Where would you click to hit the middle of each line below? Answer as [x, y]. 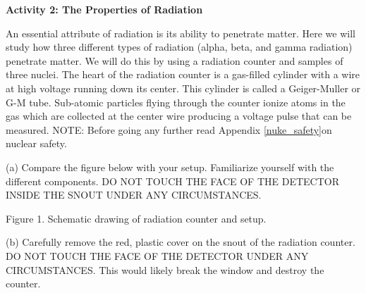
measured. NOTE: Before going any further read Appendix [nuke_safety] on [169, 129]
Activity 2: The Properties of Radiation [104, 9]
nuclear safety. [36, 143]
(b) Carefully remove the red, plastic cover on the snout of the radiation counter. [181, 242]
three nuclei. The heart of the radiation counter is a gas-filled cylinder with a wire [183, 74]
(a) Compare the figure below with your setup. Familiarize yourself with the [170, 167]
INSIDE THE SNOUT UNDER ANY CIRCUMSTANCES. [134, 195]
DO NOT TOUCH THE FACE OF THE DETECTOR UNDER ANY [157, 255]
